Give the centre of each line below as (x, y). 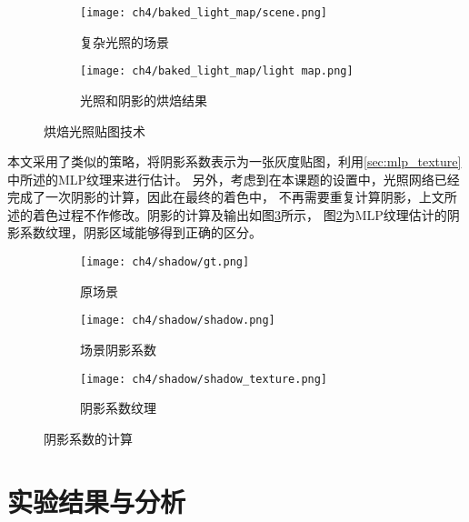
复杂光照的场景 (125, 41)
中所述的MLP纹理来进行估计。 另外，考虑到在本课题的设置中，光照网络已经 (234, 179)
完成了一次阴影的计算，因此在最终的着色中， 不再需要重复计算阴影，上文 (226, 197)
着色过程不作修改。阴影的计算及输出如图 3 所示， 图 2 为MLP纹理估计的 (239, 214)
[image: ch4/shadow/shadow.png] (178, 321)
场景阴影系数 (118, 349)
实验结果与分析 (97, 501)
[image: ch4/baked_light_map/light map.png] (217, 71)
